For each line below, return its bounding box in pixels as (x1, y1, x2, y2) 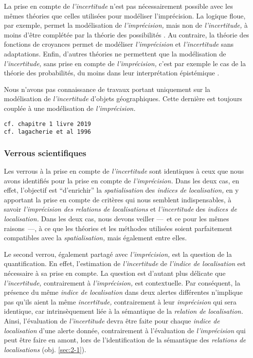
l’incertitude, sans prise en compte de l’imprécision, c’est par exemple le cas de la (4, 58, 246, 68)
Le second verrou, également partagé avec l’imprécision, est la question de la (4, 249, 232, 259)
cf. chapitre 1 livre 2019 (4, 120, 91, 127)
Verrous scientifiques (4, 146, 87, 159)
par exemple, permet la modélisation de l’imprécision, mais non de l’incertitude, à (4, 20, 248, 30)
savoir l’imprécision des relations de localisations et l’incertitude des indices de (4, 204, 237, 214)
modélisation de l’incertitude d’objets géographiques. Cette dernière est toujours (4, 93, 242, 104)
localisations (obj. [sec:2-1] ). (4, 344, 87, 354)
